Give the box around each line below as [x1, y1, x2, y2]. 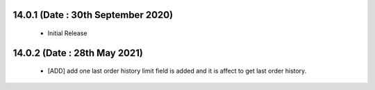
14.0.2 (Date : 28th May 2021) [12, 47, 144, 59]
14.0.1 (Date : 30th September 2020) [12, 9, 174, 21]
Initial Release [47, 29, 87, 37]
